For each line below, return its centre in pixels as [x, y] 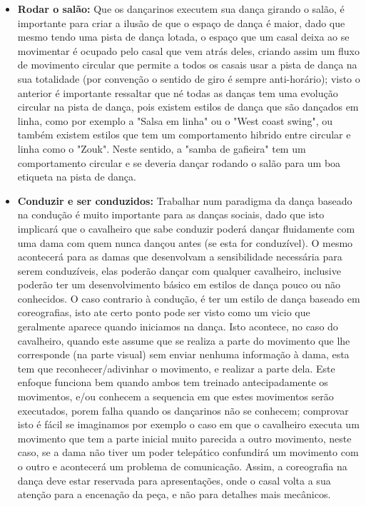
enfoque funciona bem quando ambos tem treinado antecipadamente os [173, 382]
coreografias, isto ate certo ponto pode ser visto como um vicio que [164, 312]
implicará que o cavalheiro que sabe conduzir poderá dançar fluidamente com [186, 228]
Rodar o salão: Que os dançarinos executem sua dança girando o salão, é [181, 9]
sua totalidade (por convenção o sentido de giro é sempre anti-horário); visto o [189, 78]
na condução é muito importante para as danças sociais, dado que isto [171, 214]
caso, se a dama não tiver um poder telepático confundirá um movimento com [188, 452]
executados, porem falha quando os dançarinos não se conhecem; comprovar [183, 410]
